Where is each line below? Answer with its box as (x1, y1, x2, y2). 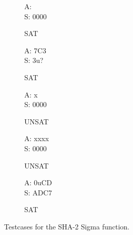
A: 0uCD (24, 177, 52, 188)
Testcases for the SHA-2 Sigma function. (4, 221, 129, 231)
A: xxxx (24, 133, 49, 144)
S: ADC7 (24, 187, 52, 197)
